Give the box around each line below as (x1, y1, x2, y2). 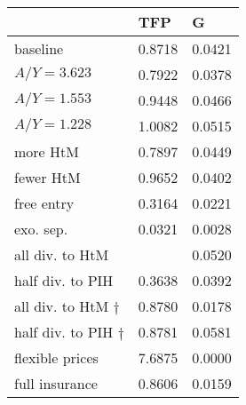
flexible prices (14, 347, 99, 368)
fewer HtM (14, 167, 81, 187)
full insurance (14, 373, 98, 393)
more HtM (14, 141, 79, 162)
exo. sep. (14, 218, 68, 239)
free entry (14, 193, 75, 213)
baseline (14, 38, 64, 59)
